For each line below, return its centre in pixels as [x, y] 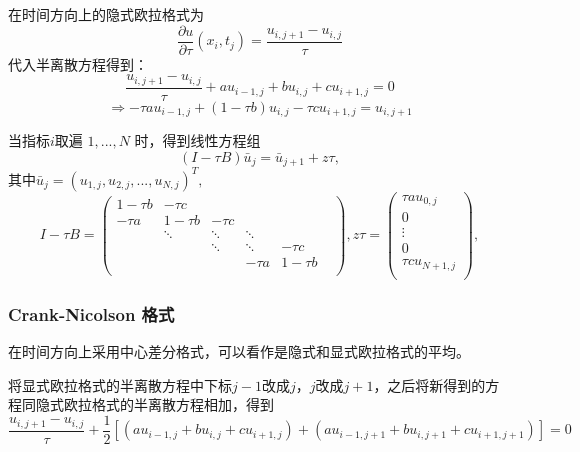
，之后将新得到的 [429, 384]
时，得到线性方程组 [197, 140]
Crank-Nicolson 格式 [91, 313]
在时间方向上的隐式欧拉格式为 [106, 14]
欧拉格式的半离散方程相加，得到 [168, 404]
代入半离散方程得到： [78, 63]
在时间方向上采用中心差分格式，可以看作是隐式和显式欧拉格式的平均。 [239, 351]
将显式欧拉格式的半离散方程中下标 [120, 384]
